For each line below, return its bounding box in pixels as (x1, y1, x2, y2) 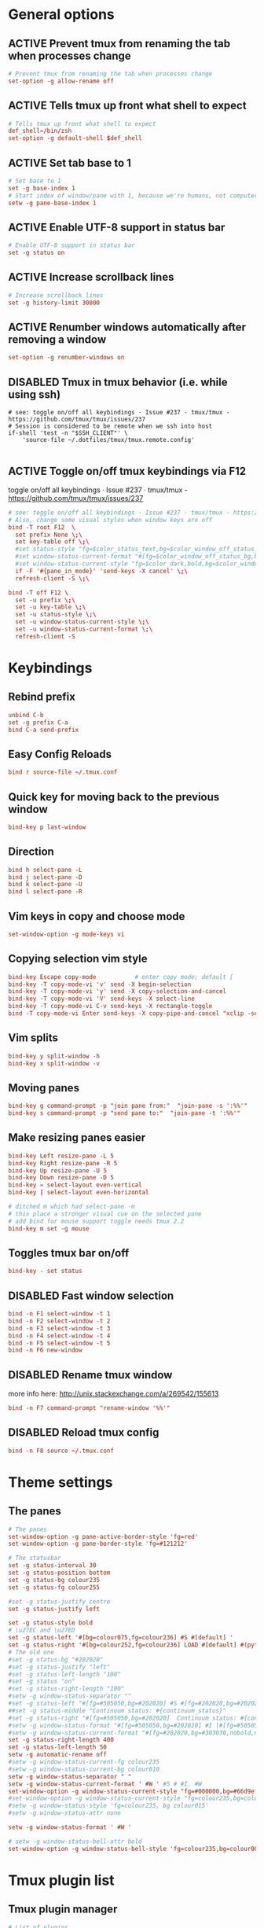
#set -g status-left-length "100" (8, 1670, 122, 1678)
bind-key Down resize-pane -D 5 (8, 1174, 114, 1182)
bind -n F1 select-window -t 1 (8, 1310, 111, 1318)
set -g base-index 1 (8, 184, 76, 192)
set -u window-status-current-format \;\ (15, 625, 153, 634)
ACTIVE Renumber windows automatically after (8, 321, 246, 334)
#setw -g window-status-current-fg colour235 (8, 1758, 159, 1766)
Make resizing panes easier (8, 1131, 146, 1145)
